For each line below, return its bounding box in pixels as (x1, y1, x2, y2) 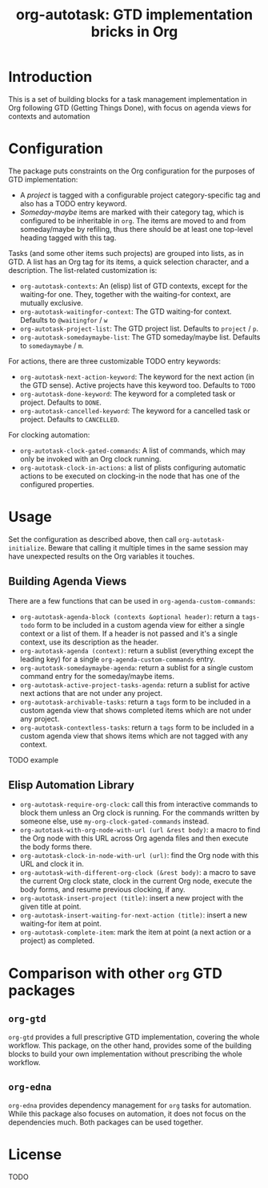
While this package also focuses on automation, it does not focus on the (8, 1109, 246, 1119)
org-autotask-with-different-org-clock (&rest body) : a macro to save (19, 868, 256, 877)
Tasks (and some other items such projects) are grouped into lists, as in (8, 248, 244, 258)
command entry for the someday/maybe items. (19, 671, 174, 681)
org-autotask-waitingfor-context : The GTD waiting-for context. (19, 307, 232, 316)
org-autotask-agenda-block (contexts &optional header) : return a (19, 612, 240, 621)
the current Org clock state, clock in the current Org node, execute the (19, 877, 253, 886)
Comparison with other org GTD (8, 964, 222, 983)
